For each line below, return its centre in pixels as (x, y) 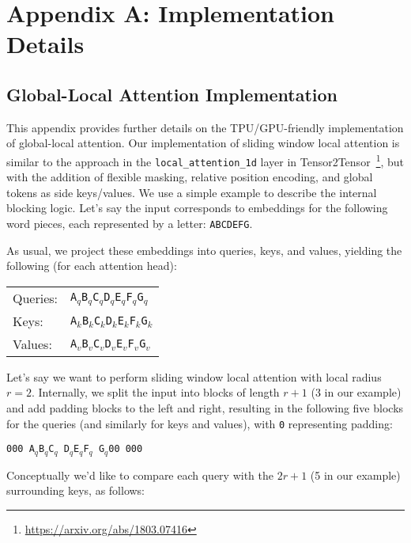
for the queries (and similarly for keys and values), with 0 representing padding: (200, 423)
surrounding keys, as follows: (76, 490)
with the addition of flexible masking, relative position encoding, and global (190, 177)
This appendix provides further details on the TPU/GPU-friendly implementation (205, 127)
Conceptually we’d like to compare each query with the (140, 475)
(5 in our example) (355, 475)
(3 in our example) (356, 392)
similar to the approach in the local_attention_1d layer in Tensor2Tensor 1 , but (205, 160)
